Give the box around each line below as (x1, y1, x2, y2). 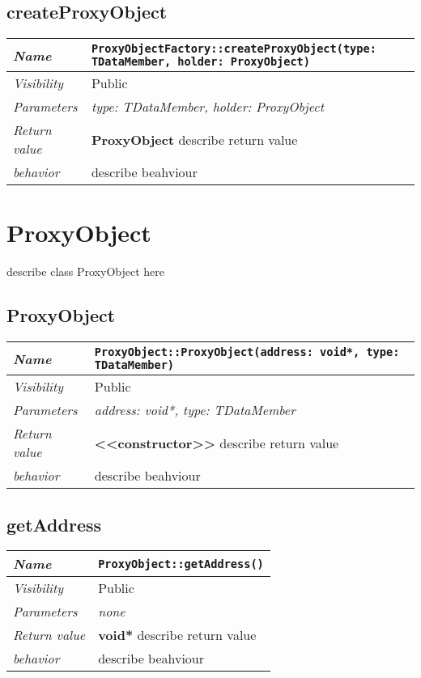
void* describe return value (98, 625, 257, 645)
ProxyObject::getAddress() (98, 557, 264, 570)
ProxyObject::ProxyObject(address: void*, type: (94, 345, 400, 359)
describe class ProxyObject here (6, 263, 164, 280)
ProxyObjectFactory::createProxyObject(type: (91, 42, 376, 56)
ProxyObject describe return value (91, 129, 298, 149)
